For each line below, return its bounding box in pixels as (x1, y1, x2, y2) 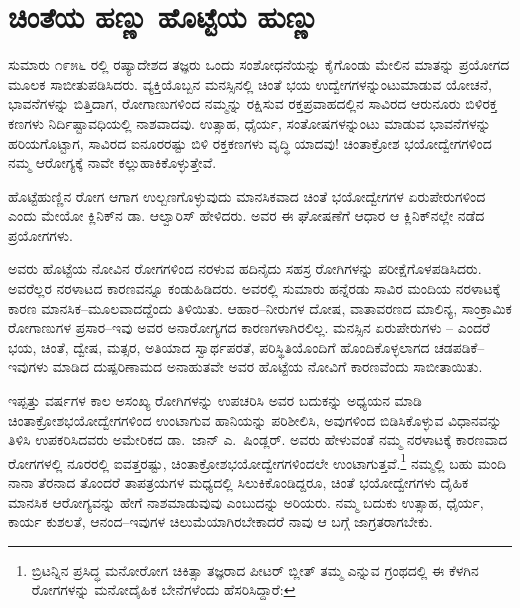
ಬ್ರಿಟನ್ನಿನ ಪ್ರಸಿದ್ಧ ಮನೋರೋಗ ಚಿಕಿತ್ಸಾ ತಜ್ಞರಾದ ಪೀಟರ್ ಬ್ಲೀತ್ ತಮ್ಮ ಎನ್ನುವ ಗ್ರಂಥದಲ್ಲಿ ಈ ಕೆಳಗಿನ (31, 559, 479, 580)
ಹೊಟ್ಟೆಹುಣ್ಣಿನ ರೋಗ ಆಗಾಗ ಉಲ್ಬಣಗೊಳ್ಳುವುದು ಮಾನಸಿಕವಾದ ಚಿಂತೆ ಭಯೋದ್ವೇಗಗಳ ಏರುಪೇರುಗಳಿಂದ (8, 185, 486, 206)
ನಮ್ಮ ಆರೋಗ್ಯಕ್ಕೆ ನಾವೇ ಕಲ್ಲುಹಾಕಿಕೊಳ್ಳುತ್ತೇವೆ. (8, 152, 217, 173)
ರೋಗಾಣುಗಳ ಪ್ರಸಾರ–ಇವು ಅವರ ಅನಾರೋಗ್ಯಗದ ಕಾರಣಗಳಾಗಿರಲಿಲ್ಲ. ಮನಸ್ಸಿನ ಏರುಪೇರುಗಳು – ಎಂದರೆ (8, 317, 490, 338)
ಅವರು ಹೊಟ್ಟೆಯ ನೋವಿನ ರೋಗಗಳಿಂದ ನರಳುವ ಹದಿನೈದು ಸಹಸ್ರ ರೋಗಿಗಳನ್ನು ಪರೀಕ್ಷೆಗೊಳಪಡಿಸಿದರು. (8, 258, 482, 279)
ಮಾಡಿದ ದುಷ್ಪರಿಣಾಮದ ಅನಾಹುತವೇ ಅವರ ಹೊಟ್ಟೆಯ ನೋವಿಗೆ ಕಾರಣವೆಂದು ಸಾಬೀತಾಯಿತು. (52, 356, 483, 377)
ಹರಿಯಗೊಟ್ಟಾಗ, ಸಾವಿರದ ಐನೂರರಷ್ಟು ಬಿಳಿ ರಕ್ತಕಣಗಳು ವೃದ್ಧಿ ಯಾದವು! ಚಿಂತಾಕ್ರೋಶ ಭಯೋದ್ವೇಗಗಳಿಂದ (8, 132, 492, 153)
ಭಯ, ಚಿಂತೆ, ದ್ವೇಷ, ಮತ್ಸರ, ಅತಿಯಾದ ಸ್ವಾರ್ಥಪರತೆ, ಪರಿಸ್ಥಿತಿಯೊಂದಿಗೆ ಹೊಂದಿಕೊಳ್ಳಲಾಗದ (8, 336, 430, 357)
